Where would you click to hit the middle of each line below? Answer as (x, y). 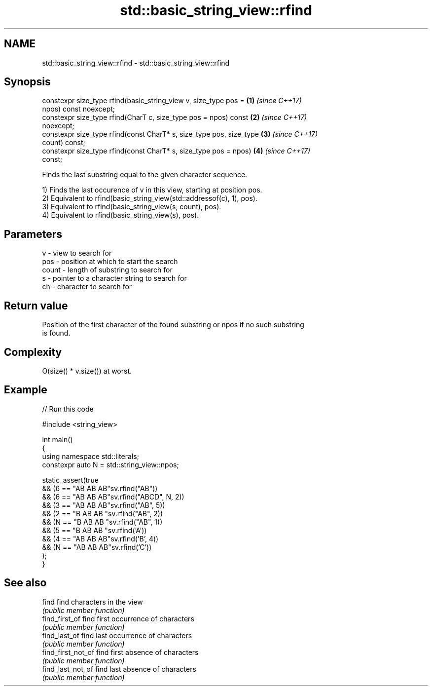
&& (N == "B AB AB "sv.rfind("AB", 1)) (102, 522)
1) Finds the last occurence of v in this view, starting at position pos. (152, 190)
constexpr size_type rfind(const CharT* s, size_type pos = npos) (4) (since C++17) (176, 151)
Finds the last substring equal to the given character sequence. (145, 175)
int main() (57, 439)
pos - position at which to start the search (110, 262)
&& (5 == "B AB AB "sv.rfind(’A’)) (94, 530)
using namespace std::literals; (90, 456)
